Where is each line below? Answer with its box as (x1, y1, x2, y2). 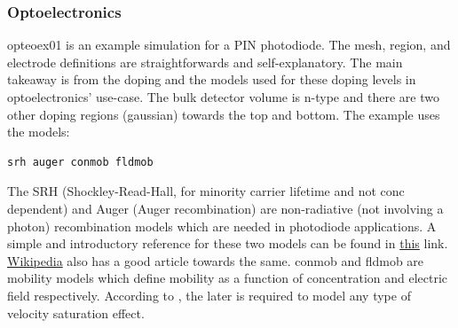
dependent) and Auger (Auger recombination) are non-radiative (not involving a (7, 199, 444, 217)
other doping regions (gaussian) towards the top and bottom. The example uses (7, 105, 440, 123)
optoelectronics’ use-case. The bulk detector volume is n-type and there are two (7, 88, 439, 105)
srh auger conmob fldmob (7, 155, 154, 168)
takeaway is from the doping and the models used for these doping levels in (7, 70, 416, 89)
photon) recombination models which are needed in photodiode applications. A (7, 216, 437, 235)
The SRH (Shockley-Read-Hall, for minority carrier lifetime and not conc (7, 182, 405, 200)
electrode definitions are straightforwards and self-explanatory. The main (7, 52, 403, 71)
